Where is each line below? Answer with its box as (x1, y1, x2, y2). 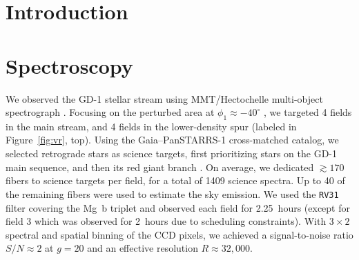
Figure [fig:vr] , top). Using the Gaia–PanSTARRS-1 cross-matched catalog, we (6, 132, 339, 147)
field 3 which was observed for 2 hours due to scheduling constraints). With (6, 214, 327, 228)
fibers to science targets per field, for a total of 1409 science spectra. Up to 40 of (6, 173, 345, 188)
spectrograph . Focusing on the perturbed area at (6, 105, 215, 119)
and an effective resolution (87, 241, 198, 255)
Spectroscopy (6, 51, 133, 79)
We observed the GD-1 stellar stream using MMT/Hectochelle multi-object (6, 91, 323, 106)
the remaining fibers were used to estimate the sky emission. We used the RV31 (6, 186, 339, 201)
